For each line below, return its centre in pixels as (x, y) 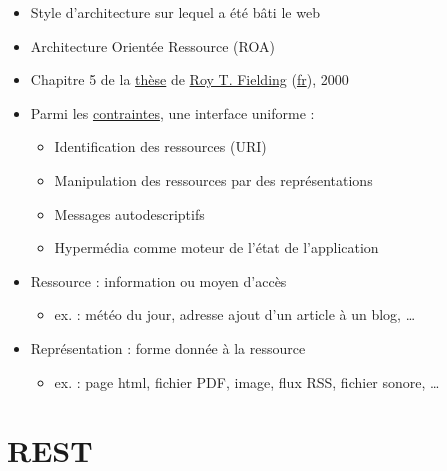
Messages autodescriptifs (129, 213)
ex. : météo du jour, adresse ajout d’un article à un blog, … (235, 314)
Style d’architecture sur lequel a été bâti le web (175, 12)
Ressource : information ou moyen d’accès (158, 280)
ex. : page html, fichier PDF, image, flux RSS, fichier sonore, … (247, 381)
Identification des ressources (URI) (160, 146)
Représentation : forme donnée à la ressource (168, 347)
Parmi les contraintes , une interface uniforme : (172, 112)
